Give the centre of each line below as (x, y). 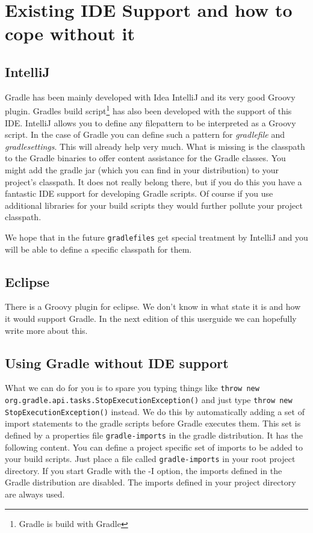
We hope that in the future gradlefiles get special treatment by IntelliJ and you (156, 237)
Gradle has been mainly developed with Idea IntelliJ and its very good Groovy (150, 97)
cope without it (70, 33)
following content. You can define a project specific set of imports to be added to (154, 447)
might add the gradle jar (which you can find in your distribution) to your (142, 169)
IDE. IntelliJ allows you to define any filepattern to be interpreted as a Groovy (150, 122)
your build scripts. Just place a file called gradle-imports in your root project (150, 459)
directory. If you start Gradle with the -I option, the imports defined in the (144, 470)
